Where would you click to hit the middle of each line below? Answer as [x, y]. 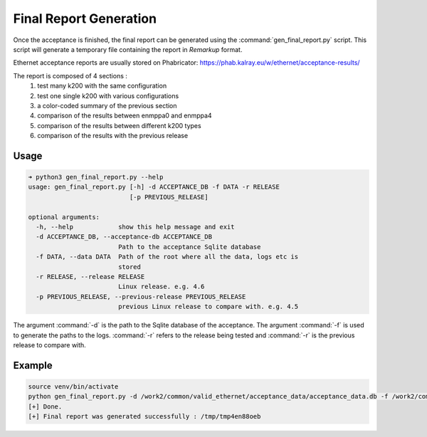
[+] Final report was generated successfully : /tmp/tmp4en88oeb [144, 417]
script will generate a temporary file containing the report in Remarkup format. [128, 49]
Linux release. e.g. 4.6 [161, 287]
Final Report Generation [85, 19]
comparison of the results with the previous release [113, 136]
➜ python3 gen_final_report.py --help [96, 177]
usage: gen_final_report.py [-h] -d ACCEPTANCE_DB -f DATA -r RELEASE [154, 187]
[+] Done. [45, 406]
